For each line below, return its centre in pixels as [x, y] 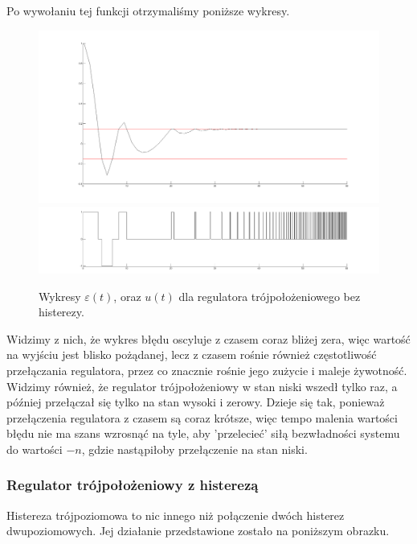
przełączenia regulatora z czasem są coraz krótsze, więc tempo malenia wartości [202, 417]
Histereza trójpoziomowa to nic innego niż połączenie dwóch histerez [176, 515]
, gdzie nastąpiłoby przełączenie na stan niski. [194, 449]
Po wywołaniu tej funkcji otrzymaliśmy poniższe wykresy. [148, 10]
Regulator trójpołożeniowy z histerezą [133, 485]
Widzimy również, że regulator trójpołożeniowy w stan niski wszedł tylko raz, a [202, 386]
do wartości [35, 449]
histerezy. [61, 312]
